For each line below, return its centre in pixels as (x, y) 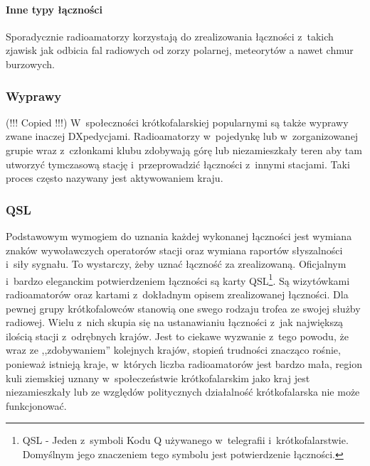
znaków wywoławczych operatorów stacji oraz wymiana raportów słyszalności (174, 250)
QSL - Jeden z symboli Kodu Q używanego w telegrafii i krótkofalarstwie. (185, 440)
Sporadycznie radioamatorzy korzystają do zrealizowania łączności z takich (170, 36)
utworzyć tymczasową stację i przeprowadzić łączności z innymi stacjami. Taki (178, 164)
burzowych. (30, 64)
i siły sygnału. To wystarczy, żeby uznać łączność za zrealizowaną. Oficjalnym (176, 264)
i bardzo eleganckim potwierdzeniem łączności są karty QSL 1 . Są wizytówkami (178, 279)
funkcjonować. (36, 405)
